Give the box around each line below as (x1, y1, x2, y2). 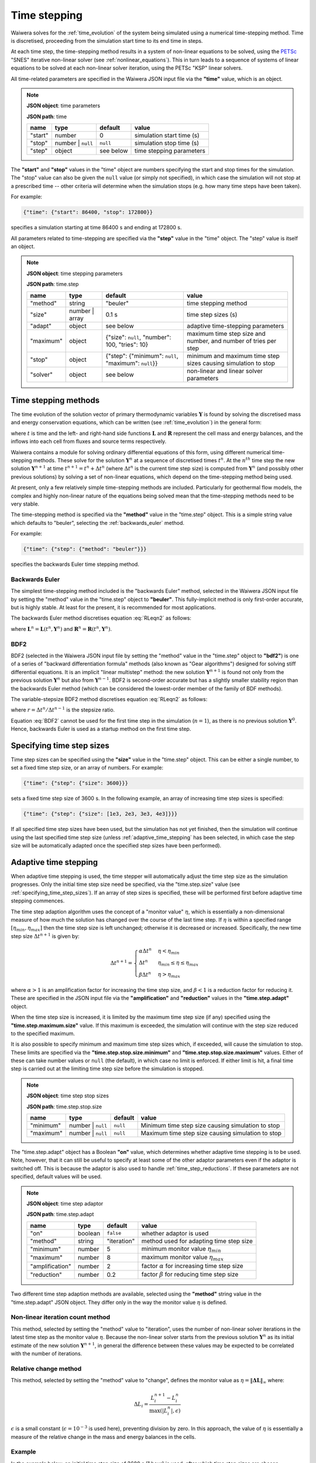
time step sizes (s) (187, 310, 238, 318)
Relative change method (11, 1364, 82, 1372)
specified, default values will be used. (11, 1173, 102, 1180)
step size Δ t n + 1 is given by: (11, 932, 80, 939)
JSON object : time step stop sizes (26, 1092, 109, 1100)
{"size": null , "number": (105, 333, 171, 341)
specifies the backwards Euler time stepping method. (11, 561, 140, 568)
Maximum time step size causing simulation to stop (140, 1129, 282, 1138)
